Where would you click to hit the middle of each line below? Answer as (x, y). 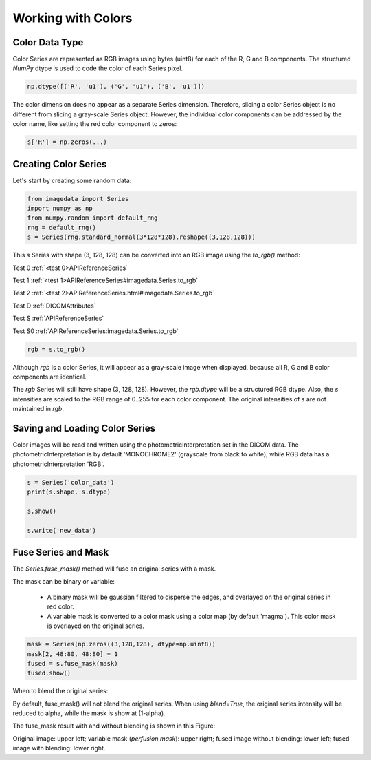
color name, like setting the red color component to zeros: (95, 124)
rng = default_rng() (61, 228)
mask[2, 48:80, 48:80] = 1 (72, 654)
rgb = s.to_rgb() (56, 349)
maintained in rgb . (38, 409)
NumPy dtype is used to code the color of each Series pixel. (98, 68)
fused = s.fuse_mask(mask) (72, 663)
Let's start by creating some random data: (72, 180)
